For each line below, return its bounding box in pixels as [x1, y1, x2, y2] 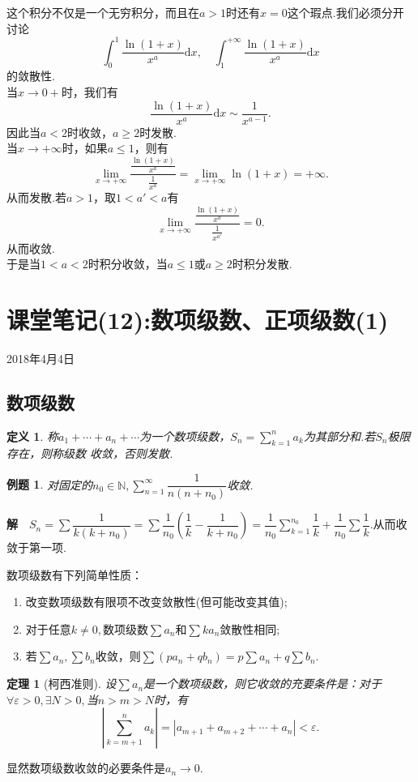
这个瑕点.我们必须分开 [287, 4, 404, 20]
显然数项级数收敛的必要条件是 [6, 759, 165, 776]
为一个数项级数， [139, 427, 231, 444]
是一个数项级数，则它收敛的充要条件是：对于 [143, 675, 382, 692]
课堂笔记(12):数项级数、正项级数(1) [6, 302, 389, 335]
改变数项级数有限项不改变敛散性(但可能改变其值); [25, 593, 288, 610]
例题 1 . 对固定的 [6, 476, 92, 493]
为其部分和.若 [303, 427, 376, 444]
